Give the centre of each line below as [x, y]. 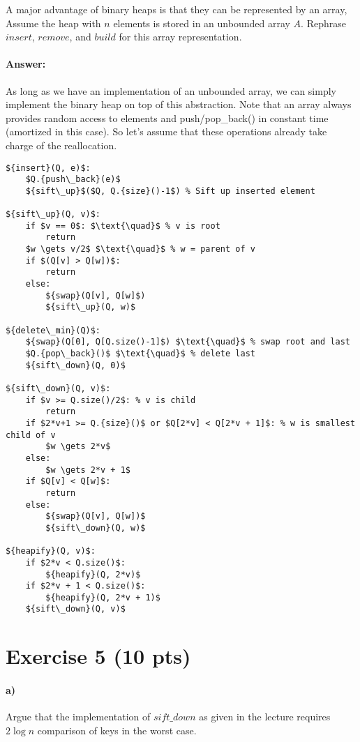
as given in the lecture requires [265, 717]
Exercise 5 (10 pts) [98, 656]
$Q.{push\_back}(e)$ [73, 180]
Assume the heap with [53, 23]
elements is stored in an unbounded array [202, 23]
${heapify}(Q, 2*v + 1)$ [103, 597]
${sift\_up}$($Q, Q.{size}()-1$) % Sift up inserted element [170, 191]
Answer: [26, 64]
